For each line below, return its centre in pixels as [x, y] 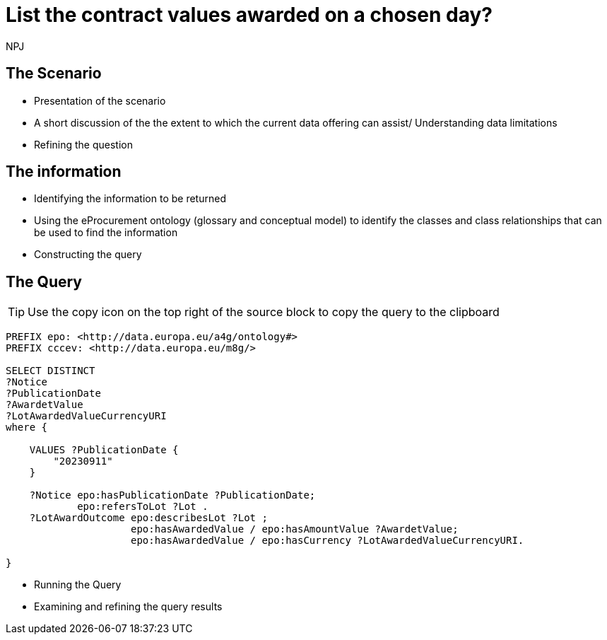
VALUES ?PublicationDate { [104, 450]
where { [27, 427]
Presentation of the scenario [100, 100]
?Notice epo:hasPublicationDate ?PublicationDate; [172, 495]
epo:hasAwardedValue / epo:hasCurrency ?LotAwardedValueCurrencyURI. [328, 541]
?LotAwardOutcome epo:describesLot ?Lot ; [148, 518]
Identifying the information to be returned [130, 199]
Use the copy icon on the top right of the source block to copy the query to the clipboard [264, 312]
